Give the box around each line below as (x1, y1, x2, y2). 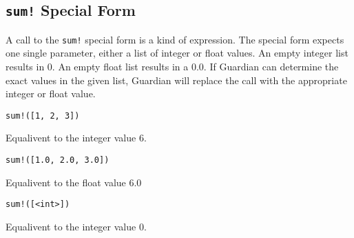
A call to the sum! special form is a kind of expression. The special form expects (6, 32, 344, 46)
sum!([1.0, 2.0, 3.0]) (6, 155, 110, 166)
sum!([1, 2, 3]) (6, 110, 80, 121)
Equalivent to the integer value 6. (6, 130, 147, 145)
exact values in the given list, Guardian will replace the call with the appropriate (6, 72, 347, 87)
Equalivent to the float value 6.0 (6, 175, 142, 189)
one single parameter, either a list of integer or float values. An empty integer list (6, 46, 348, 60)
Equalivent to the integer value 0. (6, 219, 147, 233)
